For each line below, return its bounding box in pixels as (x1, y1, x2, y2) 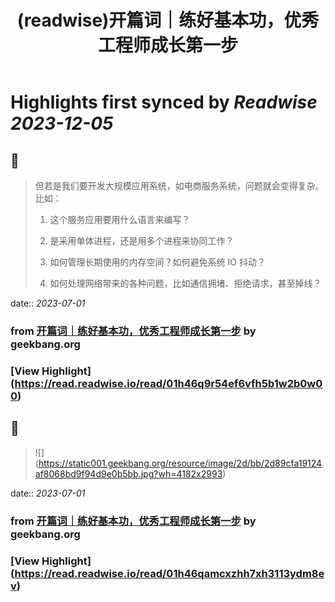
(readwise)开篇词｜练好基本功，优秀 (16, 9, 320, 32)
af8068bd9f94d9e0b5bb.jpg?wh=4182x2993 (34, 467, 223, 480)
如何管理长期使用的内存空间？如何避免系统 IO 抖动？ (49, 256, 266, 268)
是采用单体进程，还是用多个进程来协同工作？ (49, 235, 235, 246)
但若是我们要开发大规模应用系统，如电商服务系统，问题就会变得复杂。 (34, 180, 325, 191)
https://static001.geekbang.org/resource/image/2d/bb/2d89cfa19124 (38, 457, 323, 469)
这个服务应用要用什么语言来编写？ (49, 214, 191, 225)
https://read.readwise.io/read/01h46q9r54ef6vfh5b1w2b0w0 (14, 376, 323, 390)
